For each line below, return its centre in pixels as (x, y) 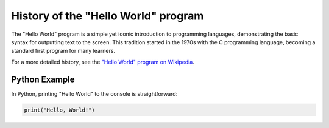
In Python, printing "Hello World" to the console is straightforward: (94, 93)
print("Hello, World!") (60, 110)
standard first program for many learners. (63, 51)
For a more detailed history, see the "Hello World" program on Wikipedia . (103, 62)
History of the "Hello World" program (108, 16)
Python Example (43, 79)
